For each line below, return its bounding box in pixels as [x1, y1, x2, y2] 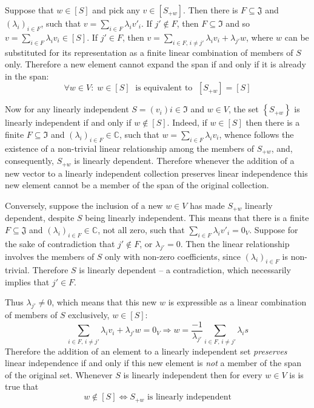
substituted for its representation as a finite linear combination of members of [5, 46, 293, 58]
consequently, [5, 154, 54, 167]
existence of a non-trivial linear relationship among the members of [5, 141, 255, 154]
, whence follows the [219, 127, 294, 140]
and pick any [92, 4, 140, 16]
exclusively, [68, 308, 110, 321]
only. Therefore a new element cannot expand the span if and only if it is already [5, 58, 306, 70]
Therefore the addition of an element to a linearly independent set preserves [5, 344, 287, 357]
